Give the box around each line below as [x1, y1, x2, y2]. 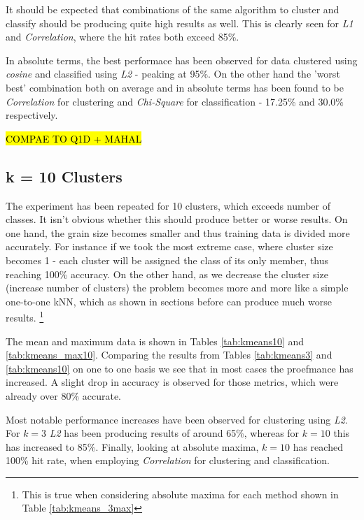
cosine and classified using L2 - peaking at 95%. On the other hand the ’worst [6, 66, 340, 81]
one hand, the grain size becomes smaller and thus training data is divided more [6, 225, 350, 240]
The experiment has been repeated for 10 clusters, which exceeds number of [6, 198, 331, 212]
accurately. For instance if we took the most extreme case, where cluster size [6, 239, 333, 254]
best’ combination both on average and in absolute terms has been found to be [6, 80, 344, 94]
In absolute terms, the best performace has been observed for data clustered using [6, 52, 358, 67]
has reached [293, 439, 343, 454]
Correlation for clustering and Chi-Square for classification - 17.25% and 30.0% [6, 94, 344, 108]
